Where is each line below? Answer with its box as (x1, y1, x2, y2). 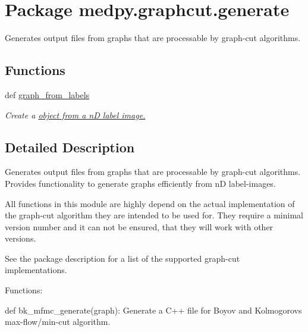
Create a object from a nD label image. (5, 108, 146, 121)
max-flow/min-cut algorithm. (5, 315, 111, 328)
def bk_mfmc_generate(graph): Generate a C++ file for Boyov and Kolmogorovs (5, 303, 302, 316)
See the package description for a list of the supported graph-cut (5, 252, 240, 264)
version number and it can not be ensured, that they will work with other (5, 220, 274, 233)
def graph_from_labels (5, 88, 90, 101)
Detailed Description (5, 137, 135, 156)
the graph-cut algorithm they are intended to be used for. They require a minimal (5, 209, 303, 221)
